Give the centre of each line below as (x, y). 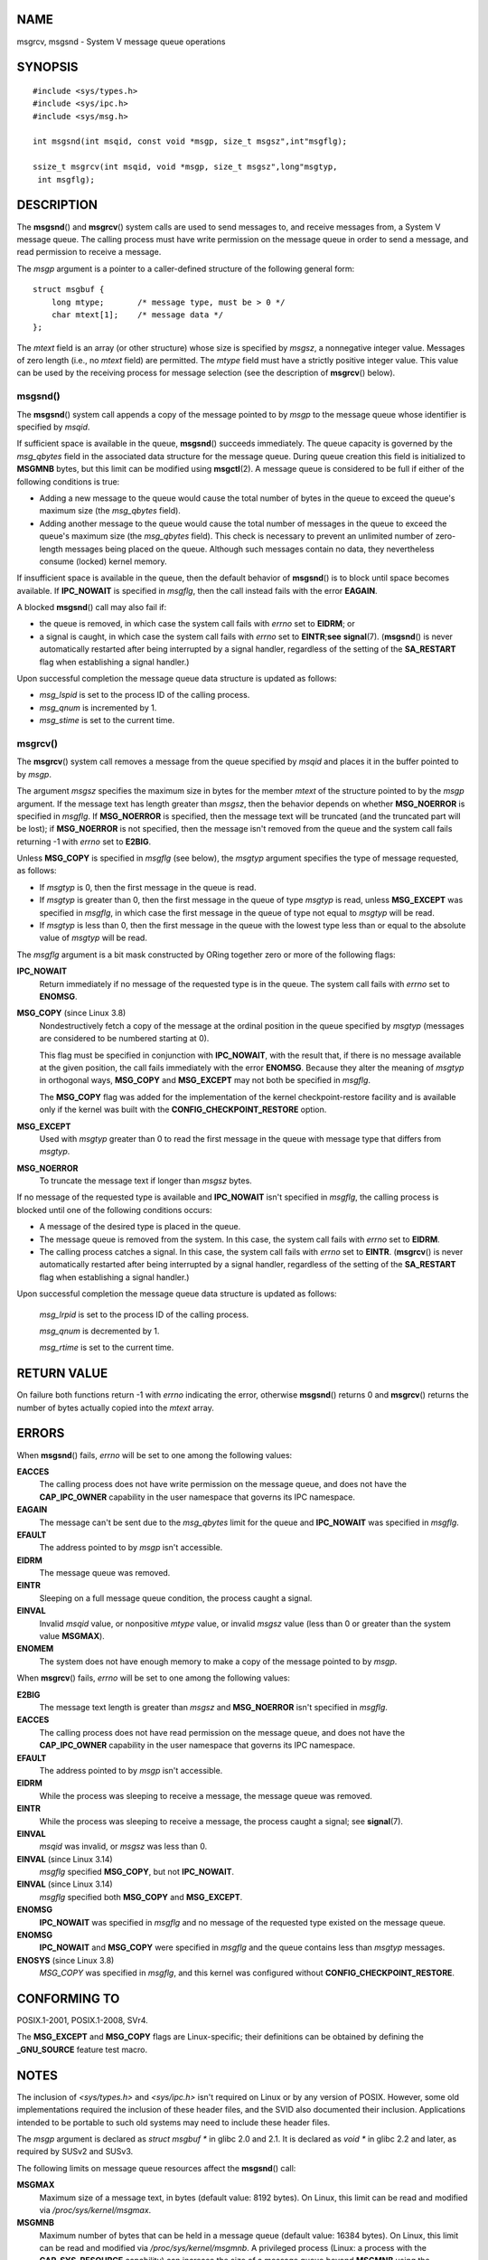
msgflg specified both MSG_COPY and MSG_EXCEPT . (141, 1897)
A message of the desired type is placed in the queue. (140, 1227)
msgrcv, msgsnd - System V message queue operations (121, 42)
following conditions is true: (68, 481)
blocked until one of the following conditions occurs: (114, 1210)
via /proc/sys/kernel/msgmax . (95, 2209)
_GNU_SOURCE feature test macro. (82, 2049)
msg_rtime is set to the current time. (107, 1348)
